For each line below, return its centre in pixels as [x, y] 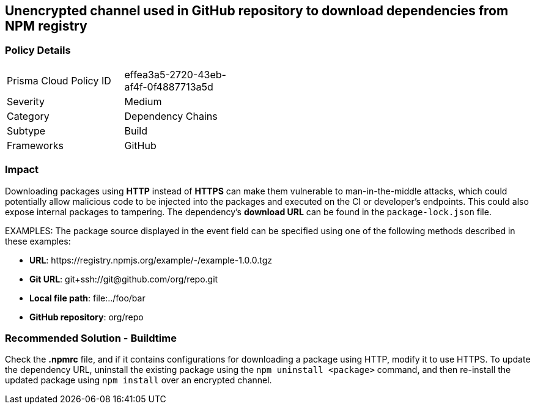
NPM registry [46, 26]
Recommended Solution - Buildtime [91, 338]
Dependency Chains [171, 116]
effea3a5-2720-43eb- [175, 74]
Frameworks [35, 145]
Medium [143, 101]
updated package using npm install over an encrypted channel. [138, 380]
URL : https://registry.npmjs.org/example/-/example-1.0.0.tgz [151, 260]
